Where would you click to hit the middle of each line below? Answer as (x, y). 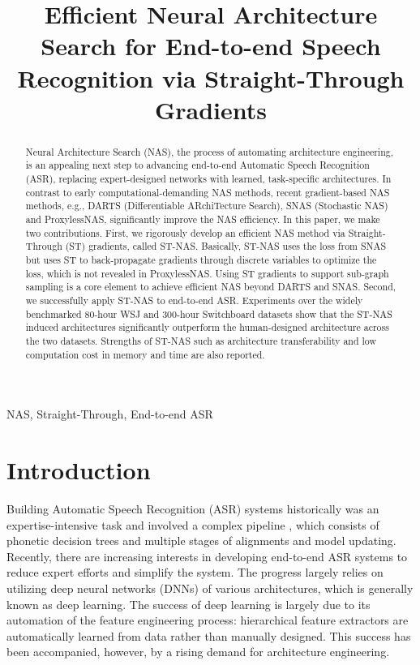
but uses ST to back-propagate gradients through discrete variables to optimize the (201, 259)
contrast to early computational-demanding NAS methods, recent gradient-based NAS (208, 192)
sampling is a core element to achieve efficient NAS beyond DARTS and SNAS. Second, (211, 287)
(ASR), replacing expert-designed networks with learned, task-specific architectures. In (208, 179)
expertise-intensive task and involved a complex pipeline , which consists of (193, 524)
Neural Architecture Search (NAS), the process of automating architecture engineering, (210, 151)
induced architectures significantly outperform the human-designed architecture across (207, 327)
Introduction (79, 470)
